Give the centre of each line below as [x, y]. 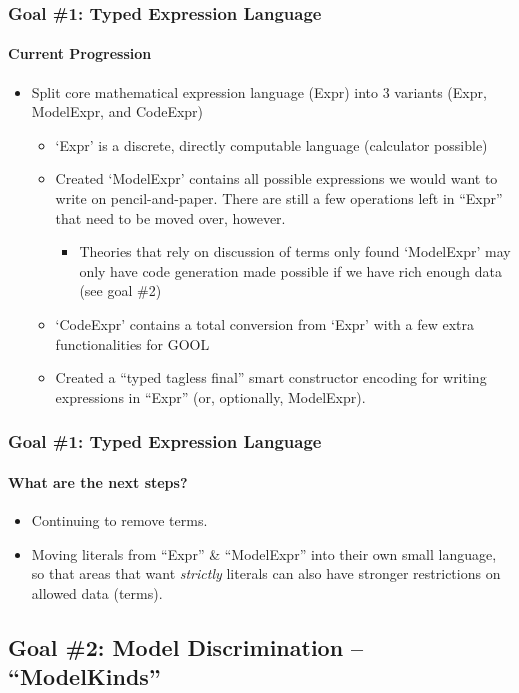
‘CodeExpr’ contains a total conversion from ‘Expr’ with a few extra [265, 323]
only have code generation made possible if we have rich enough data [290, 270]
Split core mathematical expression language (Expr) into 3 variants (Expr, [259, 91]
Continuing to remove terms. [119, 520]
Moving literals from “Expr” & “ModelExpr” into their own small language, [264, 553]
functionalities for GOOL [132, 343]
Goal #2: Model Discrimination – [186, 646]
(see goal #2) [120, 290]
